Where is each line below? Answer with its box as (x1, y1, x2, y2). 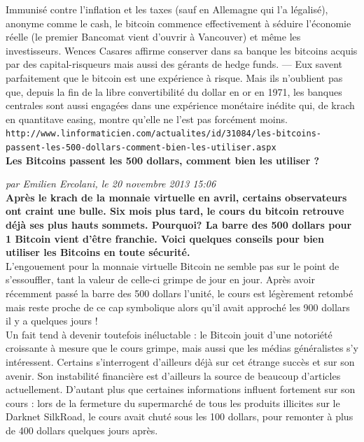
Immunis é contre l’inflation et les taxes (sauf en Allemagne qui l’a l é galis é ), (6, 2, 328, 16)
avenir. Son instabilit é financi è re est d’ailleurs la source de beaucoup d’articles (6, 368, 341, 383)
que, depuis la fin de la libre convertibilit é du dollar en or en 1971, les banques (6, 84, 342, 99)
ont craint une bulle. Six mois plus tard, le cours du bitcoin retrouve (6, 204, 344, 218)
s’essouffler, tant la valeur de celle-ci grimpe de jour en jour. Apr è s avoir (6, 272, 315, 287)
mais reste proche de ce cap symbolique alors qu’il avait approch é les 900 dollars (6, 299, 350, 314)
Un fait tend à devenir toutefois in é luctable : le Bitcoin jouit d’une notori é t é (6, 327, 332, 341)
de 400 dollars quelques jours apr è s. (6, 422, 158, 437)
